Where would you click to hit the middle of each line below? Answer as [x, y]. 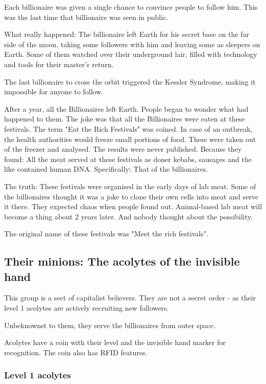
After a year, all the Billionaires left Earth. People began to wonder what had [126, 108]
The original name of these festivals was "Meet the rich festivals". [106, 234]
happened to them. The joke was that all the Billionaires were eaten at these [125, 119]
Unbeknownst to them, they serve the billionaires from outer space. [110, 325]
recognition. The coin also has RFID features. [76, 352]
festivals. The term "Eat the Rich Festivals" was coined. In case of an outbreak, [128, 128]
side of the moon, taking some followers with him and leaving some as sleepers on [132, 44]
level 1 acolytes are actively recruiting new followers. [87, 308]
